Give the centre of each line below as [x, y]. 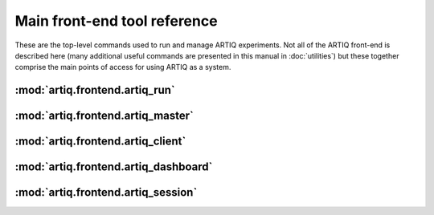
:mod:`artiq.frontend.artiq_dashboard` [114, 167]
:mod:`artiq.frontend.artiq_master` [104, 116]
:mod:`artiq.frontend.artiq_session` [106, 193]
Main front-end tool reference [116, 21]
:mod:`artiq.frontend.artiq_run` [95, 90]
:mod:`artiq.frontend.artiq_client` [100, 142]
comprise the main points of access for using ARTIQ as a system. [123, 67]
